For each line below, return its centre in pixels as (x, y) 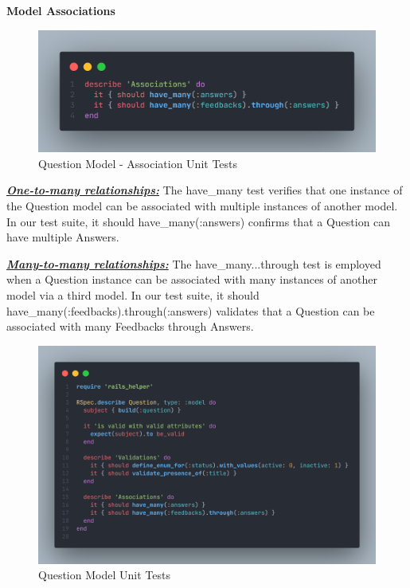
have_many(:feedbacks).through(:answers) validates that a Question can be (191, 310)
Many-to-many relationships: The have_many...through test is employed (194, 263)
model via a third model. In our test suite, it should (133, 294)
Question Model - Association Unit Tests (138, 163)
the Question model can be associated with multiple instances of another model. (202, 205)
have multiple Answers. (63, 237)
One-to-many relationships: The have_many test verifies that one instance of (205, 190)
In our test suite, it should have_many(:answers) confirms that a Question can (199, 221)
